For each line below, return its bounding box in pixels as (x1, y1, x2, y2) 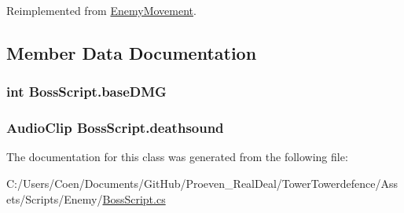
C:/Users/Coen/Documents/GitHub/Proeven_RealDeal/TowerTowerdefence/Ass (6, 175, 398, 192)
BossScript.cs (102, 190, 166, 207)
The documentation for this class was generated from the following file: (6, 149, 348, 165)
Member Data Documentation (6, 40, 257, 64)
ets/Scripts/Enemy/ (6, 190, 103, 207)
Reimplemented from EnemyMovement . (6, 2, 196, 18)
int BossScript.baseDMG (6, 82, 167, 101)
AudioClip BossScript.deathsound (6, 118, 224, 138)
